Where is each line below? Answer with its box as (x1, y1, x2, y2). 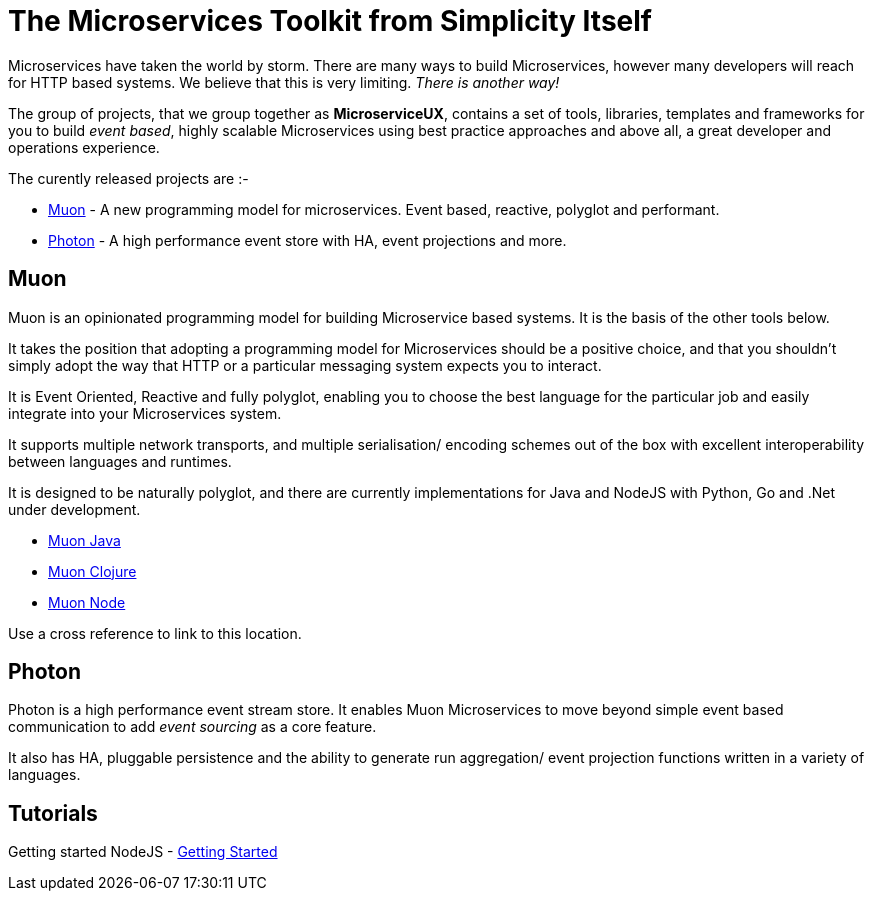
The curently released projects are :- (8, 169, 249, 187)
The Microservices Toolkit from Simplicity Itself (8, 4, 653, 38)
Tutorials (8, 800, 98, 826)
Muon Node (48, 593, 126, 611)
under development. (8, 500, 141, 518)
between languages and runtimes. (8, 452, 232, 470)
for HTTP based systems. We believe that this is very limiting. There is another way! (8, 73, 560, 91)
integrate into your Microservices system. (8, 404, 282, 422)
